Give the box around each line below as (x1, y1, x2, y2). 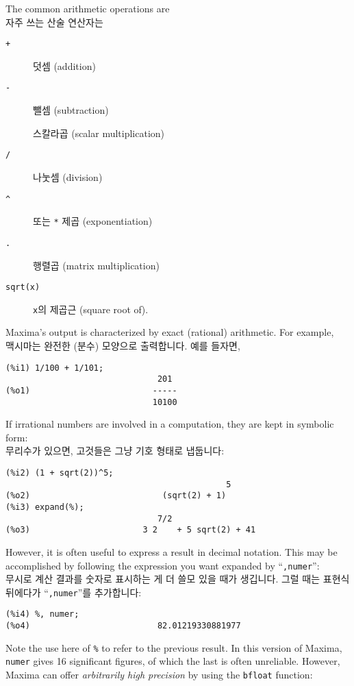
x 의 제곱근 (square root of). (33, 302, 149, 316)
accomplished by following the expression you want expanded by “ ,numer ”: (5, 558, 320, 572)
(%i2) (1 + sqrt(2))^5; (5, 468, 114, 478)
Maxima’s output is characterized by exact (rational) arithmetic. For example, (5, 325, 334, 339)
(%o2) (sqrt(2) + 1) (5, 491, 227, 501)
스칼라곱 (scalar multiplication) (33, 125, 165, 140)
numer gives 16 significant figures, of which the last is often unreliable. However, (5, 654, 340, 668)
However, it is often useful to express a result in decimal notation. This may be (5, 544, 338, 559)
